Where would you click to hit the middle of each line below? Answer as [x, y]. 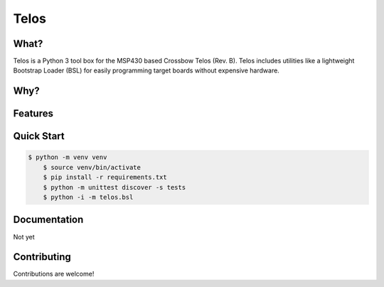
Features [33, 114]
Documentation [48, 220]
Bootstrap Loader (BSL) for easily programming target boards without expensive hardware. [146, 70]
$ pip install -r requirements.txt [105, 177]
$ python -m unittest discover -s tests [114, 187]
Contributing [42, 257]
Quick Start [39, 136]
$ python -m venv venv [68, 157]
